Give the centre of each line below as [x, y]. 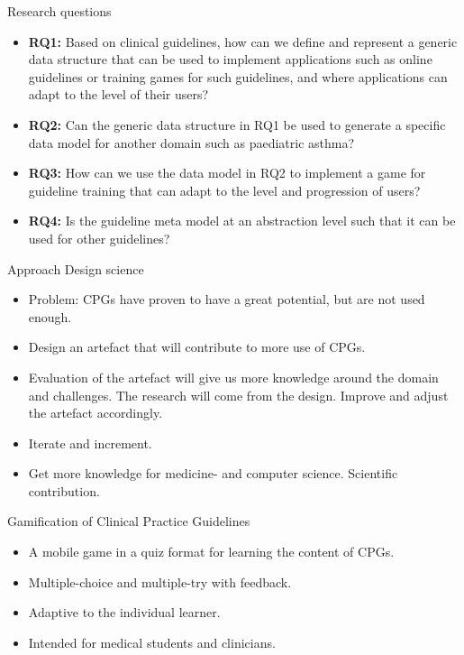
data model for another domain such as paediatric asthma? [191, 142]
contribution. [64, 490]
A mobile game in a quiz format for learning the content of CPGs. [211, 552]
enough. [50, 316]
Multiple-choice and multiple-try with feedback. [160, 581]
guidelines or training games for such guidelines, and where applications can [238, 76]
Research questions [59, 11]
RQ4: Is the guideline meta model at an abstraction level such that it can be [242, 221]
